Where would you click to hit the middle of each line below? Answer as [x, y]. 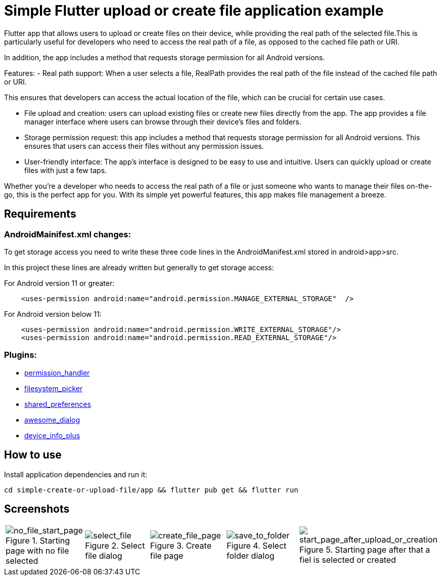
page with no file [37, 551]
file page [167, 556]
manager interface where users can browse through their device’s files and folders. [163, 121]
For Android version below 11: [53, 314]
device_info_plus [52, 435]
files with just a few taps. [66, 170]
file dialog [104, 556]
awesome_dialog [52, 420]
